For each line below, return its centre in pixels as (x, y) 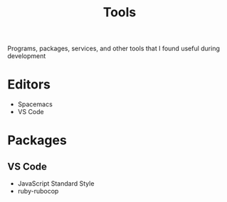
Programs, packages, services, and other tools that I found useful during (114, 49)
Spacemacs (35, 104)
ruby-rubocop (38, 191)
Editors (29, 85)
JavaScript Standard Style (56, 184)
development (27, 56)
